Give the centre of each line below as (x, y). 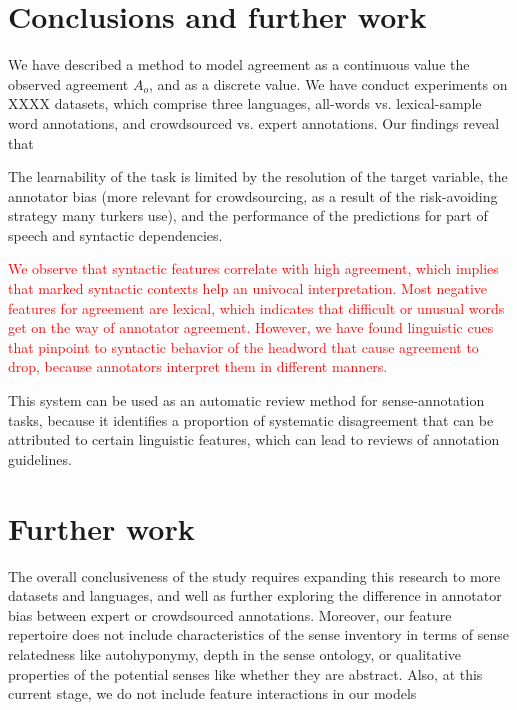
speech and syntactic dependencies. (115, 234)
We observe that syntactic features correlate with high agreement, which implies (253, 268)
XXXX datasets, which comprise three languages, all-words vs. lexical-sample (245, 103)
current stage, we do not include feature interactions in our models (212, 693)
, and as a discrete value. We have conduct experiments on (328, 83)
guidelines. (40, 458)
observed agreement (68, 83)
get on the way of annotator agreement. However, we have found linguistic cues (251, 327)
